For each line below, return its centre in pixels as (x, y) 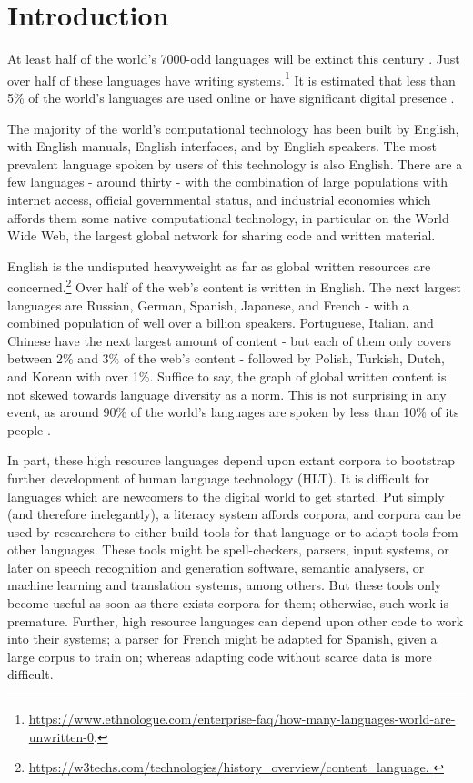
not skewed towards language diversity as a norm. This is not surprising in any (227, 394)
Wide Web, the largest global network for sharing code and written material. (221, 235)
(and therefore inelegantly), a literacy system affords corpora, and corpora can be (234, 514)
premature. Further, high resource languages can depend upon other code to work (236, 620)
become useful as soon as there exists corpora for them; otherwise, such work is (228, 603)
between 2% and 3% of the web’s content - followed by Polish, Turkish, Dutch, (226, 358)
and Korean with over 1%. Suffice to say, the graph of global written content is (227, 376)
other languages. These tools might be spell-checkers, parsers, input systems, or (228, 549)
